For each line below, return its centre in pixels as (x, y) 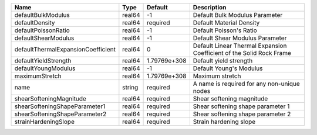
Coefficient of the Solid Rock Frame (242, 53)
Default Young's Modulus (228, 68)
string (130, 87)
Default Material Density (226, 22)
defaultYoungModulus (45, 68)
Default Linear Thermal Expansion (240, 46)
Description (210, 7)
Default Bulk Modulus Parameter (238, 15)
